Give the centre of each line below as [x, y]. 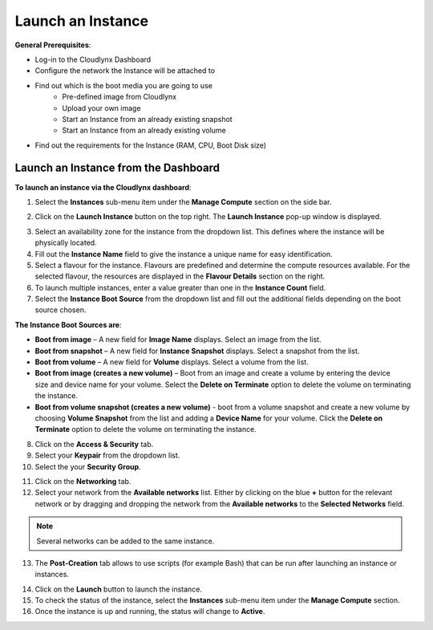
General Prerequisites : [53, 45]
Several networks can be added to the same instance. [125, 541]
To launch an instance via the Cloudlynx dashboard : [103, 187]
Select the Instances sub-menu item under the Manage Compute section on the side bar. [183, 201]
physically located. [66, 243]
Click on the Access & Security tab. [94, 444]
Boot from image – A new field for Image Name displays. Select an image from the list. [178, 339]
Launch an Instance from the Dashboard [117, 168]
